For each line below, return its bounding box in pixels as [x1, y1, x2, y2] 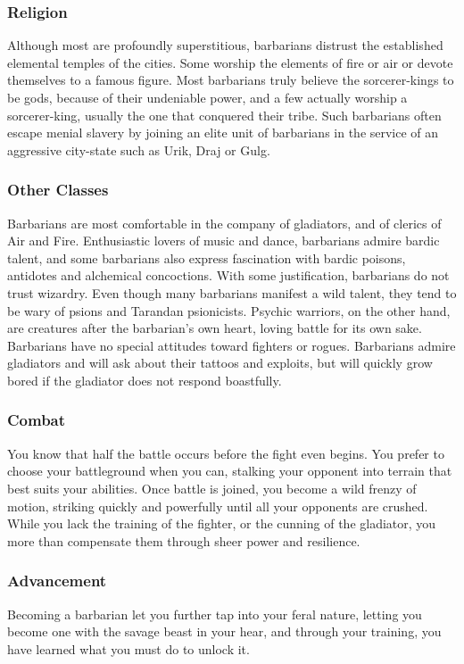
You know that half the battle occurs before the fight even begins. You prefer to [7, 444, 444, 462]
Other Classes [7, 178, 109, 201]
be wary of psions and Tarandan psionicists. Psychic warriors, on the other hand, [7, 301, 451, 320]
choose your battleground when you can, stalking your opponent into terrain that [7, 461, 452, 480]
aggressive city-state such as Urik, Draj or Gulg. [7, 140, 270, 159]
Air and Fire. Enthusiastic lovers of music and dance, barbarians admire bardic [7, 231, 440, 250]
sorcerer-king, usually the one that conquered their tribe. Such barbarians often [7, 105, 442, 124]
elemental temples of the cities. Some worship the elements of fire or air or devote [7, 53, 453, 71]
